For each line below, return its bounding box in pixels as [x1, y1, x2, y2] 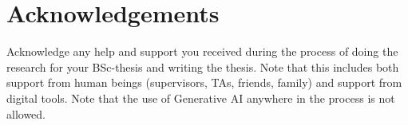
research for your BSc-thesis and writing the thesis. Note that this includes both [6, 58, 399, 75]
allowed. [6, 105, 46, 122]
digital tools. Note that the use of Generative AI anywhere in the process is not [6, 89, 395, 106]
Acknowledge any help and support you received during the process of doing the [6, 43, 398, 60]
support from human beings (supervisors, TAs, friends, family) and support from [6, 74, 402, 91]
